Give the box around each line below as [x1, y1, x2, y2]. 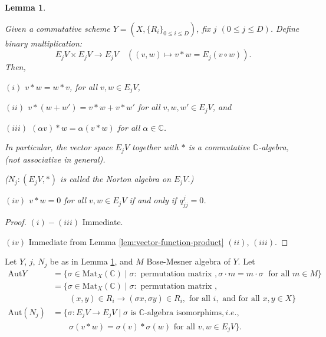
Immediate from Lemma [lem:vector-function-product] [28, 235, 224, 247]
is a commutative [188, 141, 250, 153]
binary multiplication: [5, 37, 83, 49]
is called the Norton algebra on [60, 173, 171, 185]
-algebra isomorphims [144, 308, 222, 317]
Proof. [5, 216, 27, 228]
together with [132, 141, 179, 153]
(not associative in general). [5, 153, 106, 165]
